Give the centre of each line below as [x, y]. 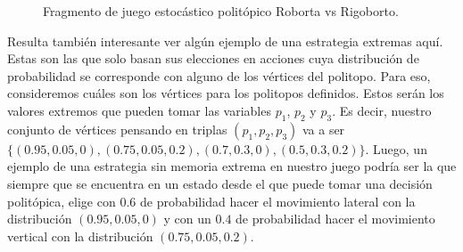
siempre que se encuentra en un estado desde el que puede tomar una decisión [220, 183]
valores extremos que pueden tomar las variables [139, 110]
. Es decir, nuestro [382, 110]
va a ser [323, 129]
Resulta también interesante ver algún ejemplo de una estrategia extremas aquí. [225, 41]
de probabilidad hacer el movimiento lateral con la [277, 201]
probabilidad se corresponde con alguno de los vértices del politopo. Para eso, [219, 75]
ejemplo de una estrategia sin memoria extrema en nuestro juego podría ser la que [232, 166]
